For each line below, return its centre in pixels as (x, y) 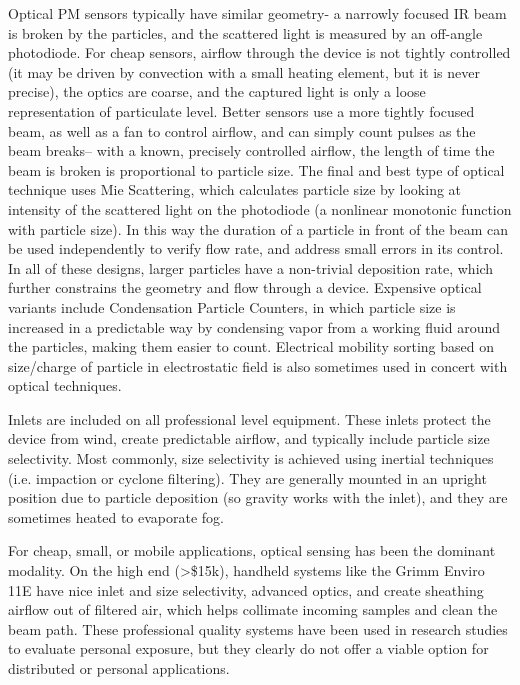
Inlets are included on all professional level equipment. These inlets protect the (249, 418)
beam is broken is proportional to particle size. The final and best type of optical (256, 169)
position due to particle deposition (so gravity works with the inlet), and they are (258, 497)
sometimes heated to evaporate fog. (116, 516)
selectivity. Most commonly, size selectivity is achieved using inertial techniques (251, 458)
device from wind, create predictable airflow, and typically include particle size (249, 438)
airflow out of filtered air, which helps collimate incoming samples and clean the (253, 609)
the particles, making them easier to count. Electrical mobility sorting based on (251, 346)
